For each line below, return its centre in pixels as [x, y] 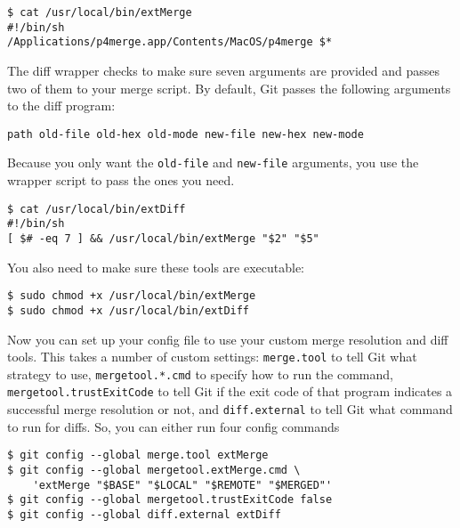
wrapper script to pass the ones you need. [121, 180]
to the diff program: [61, 106]
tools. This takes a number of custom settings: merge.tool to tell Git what [212, 357]
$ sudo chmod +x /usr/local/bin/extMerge [132, 296]
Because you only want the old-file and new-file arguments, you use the [213, 162]
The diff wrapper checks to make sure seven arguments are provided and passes [224, 70]
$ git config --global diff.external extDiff [144, 514]
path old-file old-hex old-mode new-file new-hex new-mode [186, 134]
